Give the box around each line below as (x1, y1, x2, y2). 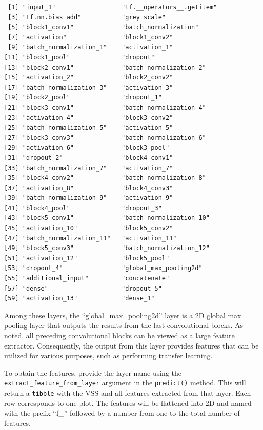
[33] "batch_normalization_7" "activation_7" (4, 164, 173, 172)
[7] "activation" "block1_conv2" (8, 33, 173, 41)
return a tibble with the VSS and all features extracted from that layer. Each (4, 387, 251, 398)
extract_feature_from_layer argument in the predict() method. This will (4, 377, 246, 388)
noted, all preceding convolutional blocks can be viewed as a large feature (4, 330, 235, 340)
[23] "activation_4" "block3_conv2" (4, 114, 173, 121)
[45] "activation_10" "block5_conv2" (4, 224, 173, 232)
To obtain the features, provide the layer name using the (4, 367, 181, 378)
